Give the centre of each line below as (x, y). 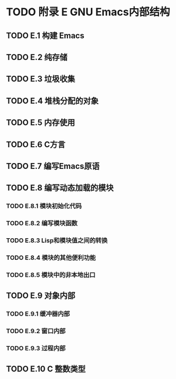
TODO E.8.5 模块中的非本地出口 (51, 275)
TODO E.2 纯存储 (37, 57)
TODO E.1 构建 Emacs (45, 35)
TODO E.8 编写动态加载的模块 (60, 188)
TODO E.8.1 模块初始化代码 (44, 206)
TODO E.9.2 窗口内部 (36, 331)
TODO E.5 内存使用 (40, 123)
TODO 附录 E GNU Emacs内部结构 (88, 12)
